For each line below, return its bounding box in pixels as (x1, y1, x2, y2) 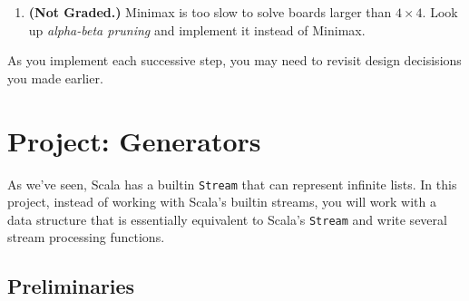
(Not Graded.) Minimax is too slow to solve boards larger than (28, 3, 392, 21)
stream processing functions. (7, 228, 165, 247)
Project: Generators (7, 121, 261, 159)
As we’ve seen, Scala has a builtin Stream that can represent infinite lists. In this (7, 174, 457, 193)
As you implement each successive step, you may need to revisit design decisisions (7, 51, 462, 70)
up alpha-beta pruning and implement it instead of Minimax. (28, 20, 366, 39)
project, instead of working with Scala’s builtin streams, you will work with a (7, 192, 436, 211)
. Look (422, 3, 458, 21)
